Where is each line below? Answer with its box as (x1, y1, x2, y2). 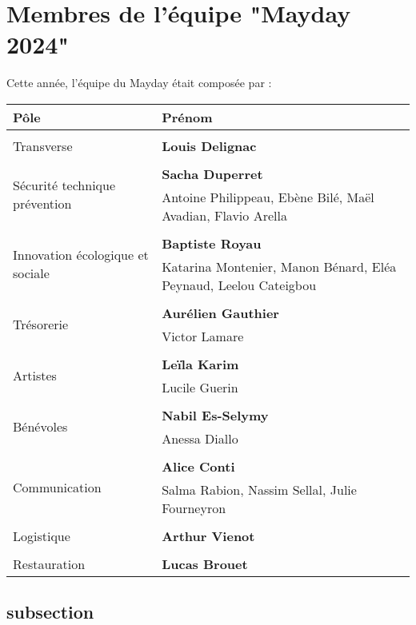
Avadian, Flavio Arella (162, 205, 287, 225)
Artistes (13, 366, 57, 385)
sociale (13, 264, 50, 283)
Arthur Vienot (162, 526, 255, 545)
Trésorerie (13, 315, 69, 334)
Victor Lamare (162, 326, 244, 345)
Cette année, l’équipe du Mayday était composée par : (6, 74, 272, 91)
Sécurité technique (13, 176, 116, 195)
